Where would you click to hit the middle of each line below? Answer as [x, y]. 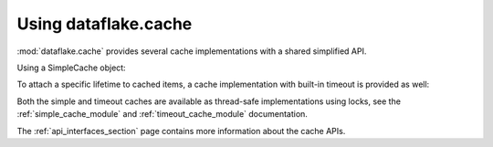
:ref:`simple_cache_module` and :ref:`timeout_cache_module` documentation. [162, 114]
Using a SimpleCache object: [72, 68]
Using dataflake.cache [105, 24]
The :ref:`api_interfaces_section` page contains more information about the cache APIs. [181, 131]
